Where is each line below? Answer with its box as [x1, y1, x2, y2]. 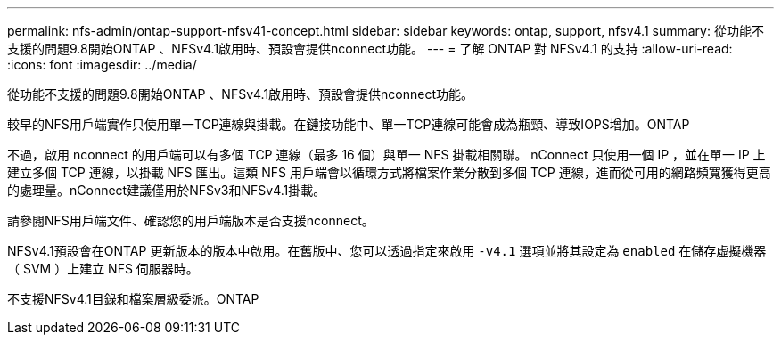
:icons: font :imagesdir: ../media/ [7, 57, 197, 72]
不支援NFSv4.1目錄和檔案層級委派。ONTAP [7, 291, 259, 306]
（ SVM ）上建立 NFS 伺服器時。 [7, 261, 199, 276]
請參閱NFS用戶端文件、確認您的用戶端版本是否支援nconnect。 [7, 213, 374, 228]
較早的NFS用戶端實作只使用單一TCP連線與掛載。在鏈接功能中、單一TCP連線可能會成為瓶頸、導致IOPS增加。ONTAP [7, 117, 690, 132]
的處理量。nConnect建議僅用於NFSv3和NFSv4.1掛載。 [7, 183, 326, 198]
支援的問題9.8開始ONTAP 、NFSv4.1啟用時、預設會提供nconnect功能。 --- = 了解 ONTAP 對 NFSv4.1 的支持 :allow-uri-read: [7, 41, 733, 56]
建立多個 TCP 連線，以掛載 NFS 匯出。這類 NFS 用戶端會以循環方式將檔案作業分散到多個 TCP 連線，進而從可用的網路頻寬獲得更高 [7, 165, 771, 180]
